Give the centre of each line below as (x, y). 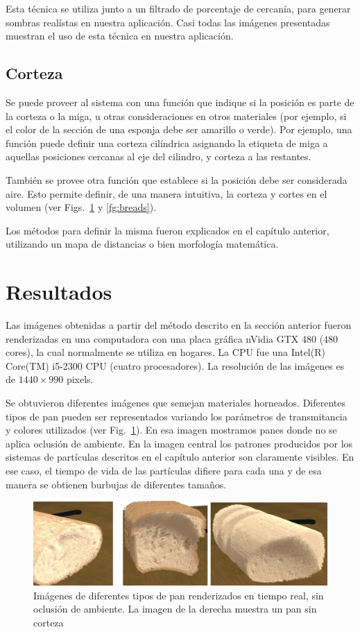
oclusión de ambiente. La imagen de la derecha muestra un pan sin (175, 609)
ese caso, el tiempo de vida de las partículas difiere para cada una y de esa (164, 470)
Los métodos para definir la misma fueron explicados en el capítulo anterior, (168, 230)
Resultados (59, 292)
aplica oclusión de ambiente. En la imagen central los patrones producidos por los (179, 443)
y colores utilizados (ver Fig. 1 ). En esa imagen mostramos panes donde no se (171, 430)
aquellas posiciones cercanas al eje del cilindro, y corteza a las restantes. (158, 156)
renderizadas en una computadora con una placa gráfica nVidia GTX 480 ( (165, 338)
